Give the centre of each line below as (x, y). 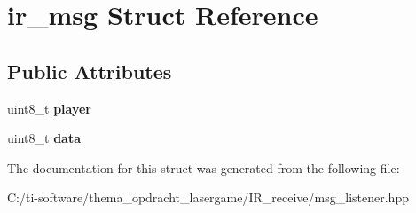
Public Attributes (90, 71)
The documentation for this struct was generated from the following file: (204, 167)
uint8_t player (49, 108)
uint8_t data (44, 138)
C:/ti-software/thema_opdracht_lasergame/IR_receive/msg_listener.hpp (208, 197)
